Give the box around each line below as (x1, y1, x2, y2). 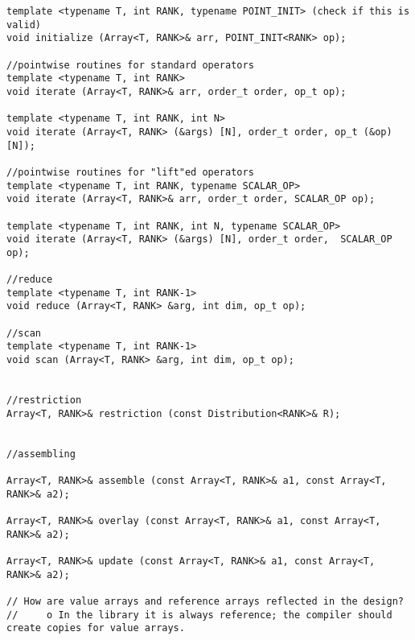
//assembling (6, 448, 76, 460)
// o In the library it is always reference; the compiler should (6, 609, 392, 621)
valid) (6, 19, 41, 31)
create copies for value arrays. (6, 622, 185, 634)
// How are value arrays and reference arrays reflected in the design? (6, 595, 404, 607)
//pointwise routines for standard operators (6, 59, 254, 71)
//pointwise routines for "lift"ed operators (6, 166, 254, 178)
